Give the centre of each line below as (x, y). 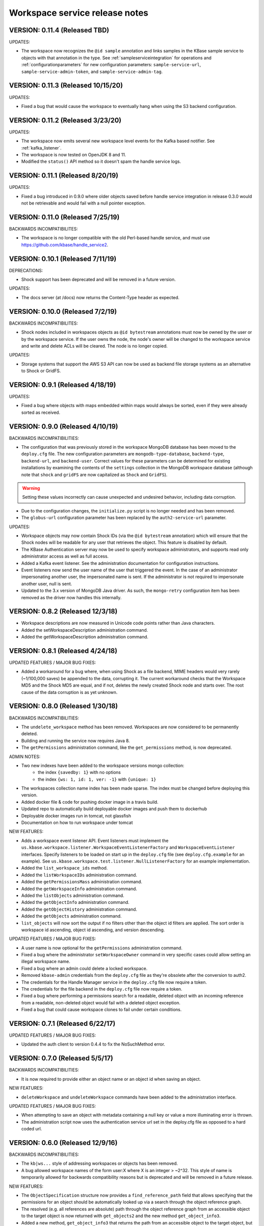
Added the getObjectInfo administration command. (75, 902)
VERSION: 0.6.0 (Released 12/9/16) (63, 1143)
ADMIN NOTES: (25, 756)
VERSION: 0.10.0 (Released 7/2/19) (63, 311)
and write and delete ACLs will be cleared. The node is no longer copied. (95, 346)
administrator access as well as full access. (65, 556)
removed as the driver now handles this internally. (71, 597)
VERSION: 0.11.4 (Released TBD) (59, 30)
